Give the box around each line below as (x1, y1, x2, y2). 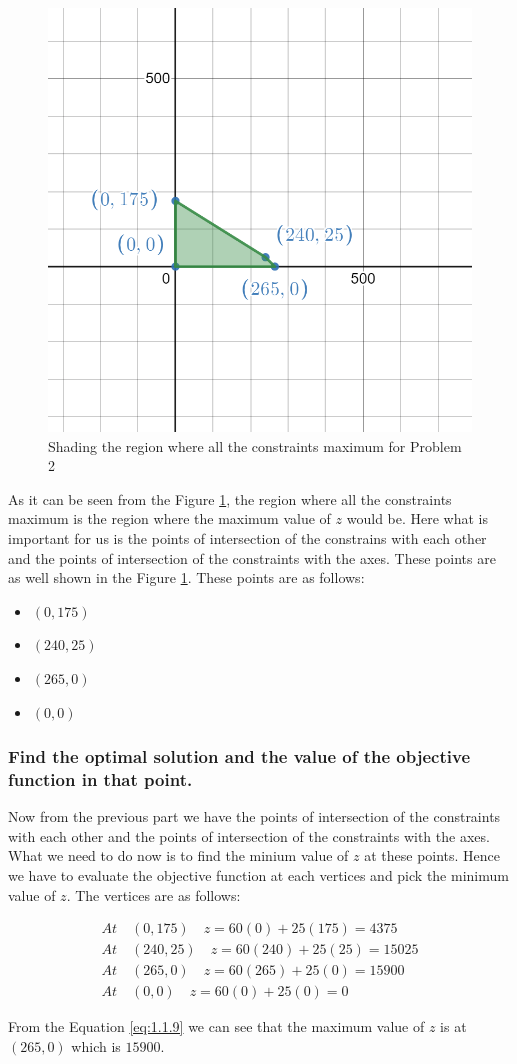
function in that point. (8, 766, 193, 791)
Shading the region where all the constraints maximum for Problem (48, 435, 462, 456)
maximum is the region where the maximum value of (8, 508, 331, 529)
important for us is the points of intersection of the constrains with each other (8, 527, 487, 548)
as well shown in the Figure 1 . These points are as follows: (8, 567, 365, 588)
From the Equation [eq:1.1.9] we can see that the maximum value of (8, 1016, 425, 1037)
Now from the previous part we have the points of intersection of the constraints (8, 806, 501, 827)
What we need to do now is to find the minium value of (8, 845, 349, 866)
